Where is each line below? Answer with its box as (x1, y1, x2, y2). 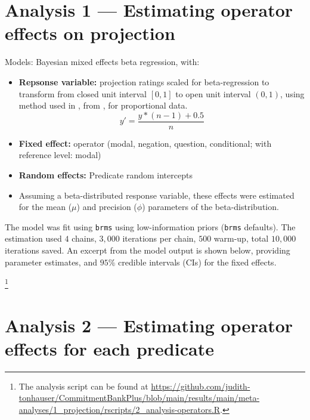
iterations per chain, (122, 232, 196, 245)
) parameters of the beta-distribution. (142, 200, 279, 213)
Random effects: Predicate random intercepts (18, 168, 193, 181)
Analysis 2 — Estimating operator (5, 313, 293, 337)
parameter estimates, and (5, 255, 97, 268)
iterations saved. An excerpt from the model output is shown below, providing (5, 243, 290, 256)
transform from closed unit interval (18, 87, 147, 100)
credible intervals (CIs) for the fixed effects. (117, 255, 277, 268)
